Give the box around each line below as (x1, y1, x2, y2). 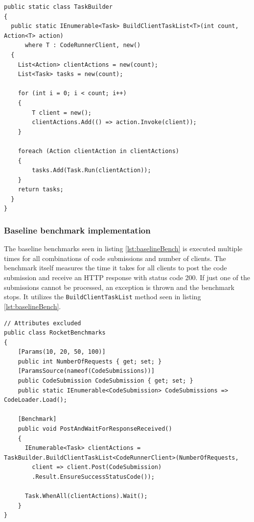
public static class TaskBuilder (4, 3, 113, 10)
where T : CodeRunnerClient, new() (24, 42, 141, 49)
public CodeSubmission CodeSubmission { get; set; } (18, 377, 193, 385)
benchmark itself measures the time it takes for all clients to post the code (4, 262, 227, 273)
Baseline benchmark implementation (4, 224, 151, 236)
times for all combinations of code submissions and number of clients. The (4, 253, 226, 263)
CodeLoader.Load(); (4, 396, 67, 404)
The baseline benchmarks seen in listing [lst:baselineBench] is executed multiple (4, 243, 243, 254)
